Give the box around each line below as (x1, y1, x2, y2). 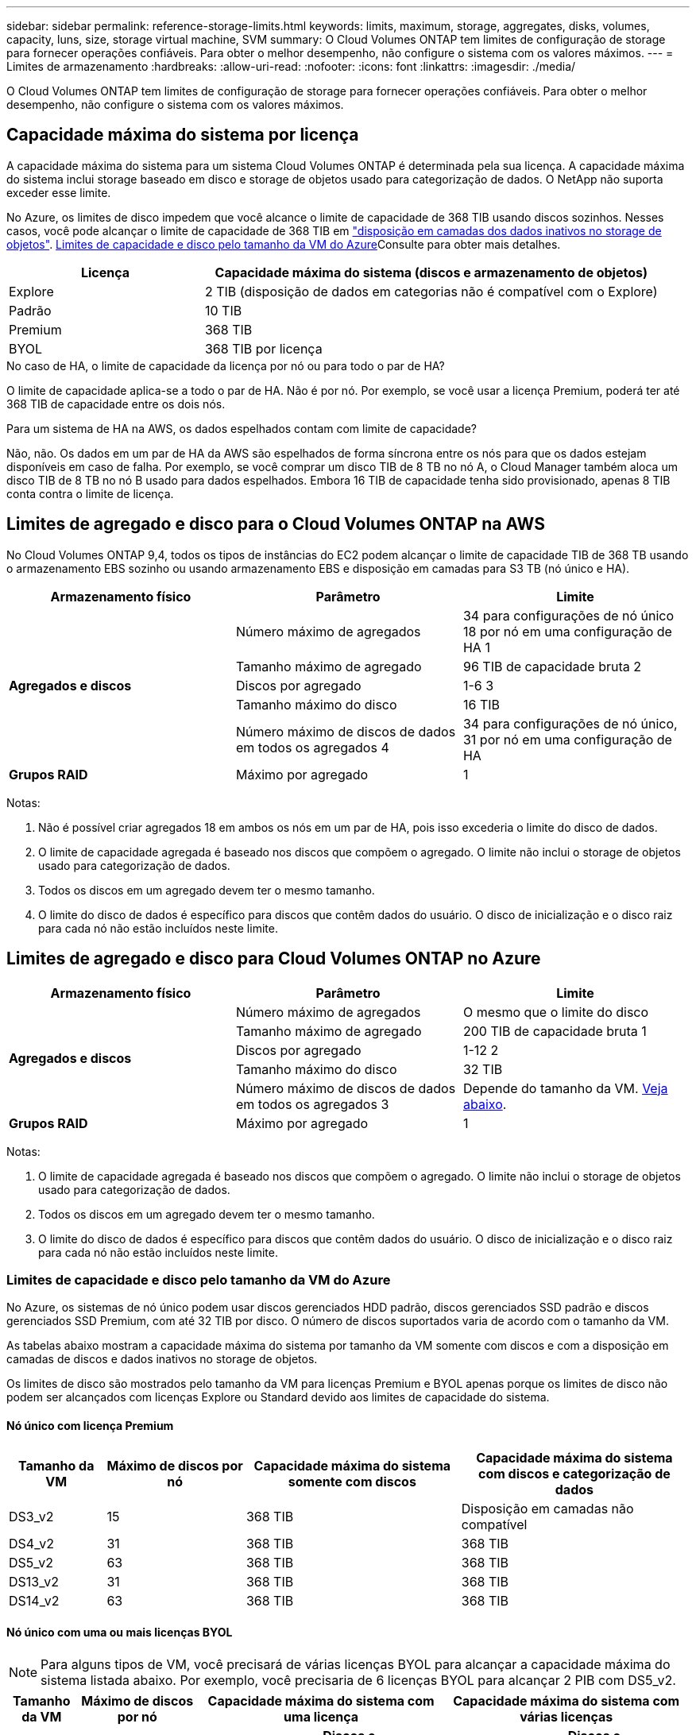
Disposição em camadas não (461, 1500, 634, 1517)
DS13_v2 (9, 1573, 59, 1590)
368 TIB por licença (204, 340, 323, 357)
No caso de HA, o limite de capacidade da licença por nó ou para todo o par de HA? (6, 358, 445, 373)
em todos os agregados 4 (235, 739, 389, 755)
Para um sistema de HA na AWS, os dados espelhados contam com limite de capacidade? (6, 421, 478, 435)
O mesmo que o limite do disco (462, 1003, 649, 1020)
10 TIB (204, 302, 242, 319)
